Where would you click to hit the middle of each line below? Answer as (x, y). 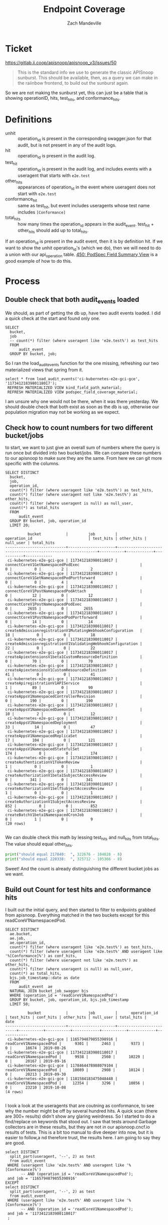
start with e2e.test (37, 194)
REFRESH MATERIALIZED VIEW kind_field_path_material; (65, 388)
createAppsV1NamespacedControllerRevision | (74, 696)
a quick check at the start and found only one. (53, 318)
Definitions (29, 119)
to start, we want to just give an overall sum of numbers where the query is (82, 448)
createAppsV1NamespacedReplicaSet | (74, 736)
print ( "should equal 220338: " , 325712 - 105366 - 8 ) (64, 859)
